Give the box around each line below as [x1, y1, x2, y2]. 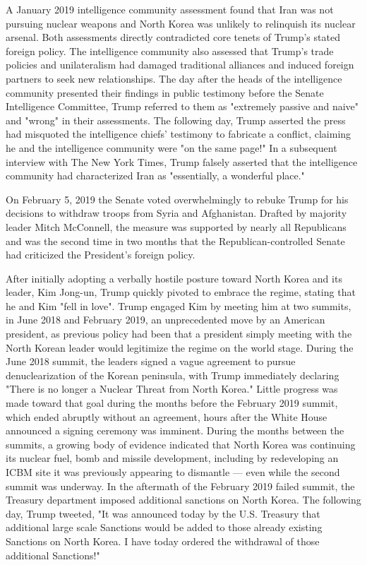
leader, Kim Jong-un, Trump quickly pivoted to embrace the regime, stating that [6, 285, 356, 299]
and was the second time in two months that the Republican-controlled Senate [6, 233, 345, 248]
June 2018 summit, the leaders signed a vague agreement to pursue [6, 354, 296, 369]
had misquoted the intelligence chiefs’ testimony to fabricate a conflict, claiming [6, 126, 351, 141]
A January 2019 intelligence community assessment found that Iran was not [6, 2, 334, 16]
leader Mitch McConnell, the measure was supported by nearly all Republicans [6, 219, 347, 234]
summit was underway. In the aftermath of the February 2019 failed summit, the [6, 478, 355, 493]
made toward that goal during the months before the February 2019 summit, [6, 395, 338, 410]
